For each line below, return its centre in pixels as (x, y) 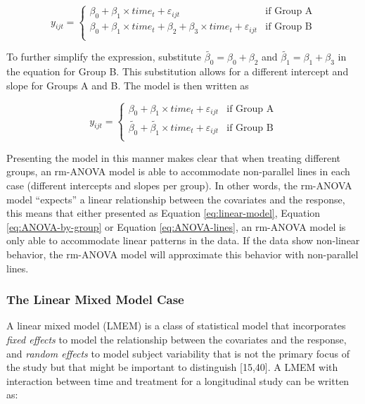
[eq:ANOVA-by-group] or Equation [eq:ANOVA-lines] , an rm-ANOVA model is (176, 226)
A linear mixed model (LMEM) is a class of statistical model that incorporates (176, 326)
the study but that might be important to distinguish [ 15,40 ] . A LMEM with (172, 367)
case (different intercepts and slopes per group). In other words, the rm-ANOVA (179, 185)
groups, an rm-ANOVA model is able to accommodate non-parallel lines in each (178, 171)
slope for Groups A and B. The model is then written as (128, 85)
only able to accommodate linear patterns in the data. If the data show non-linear (183, 240)
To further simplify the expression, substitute (104, 57)
